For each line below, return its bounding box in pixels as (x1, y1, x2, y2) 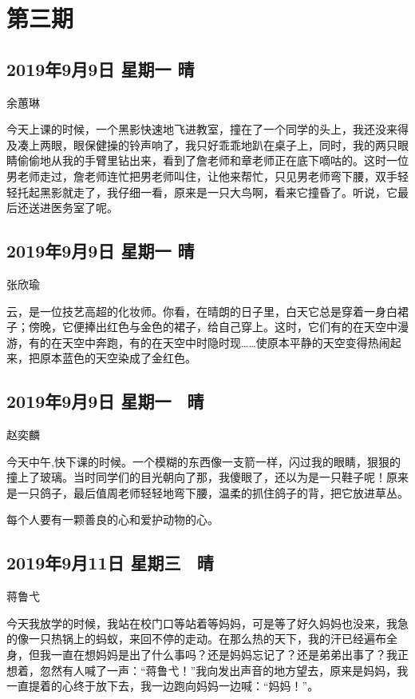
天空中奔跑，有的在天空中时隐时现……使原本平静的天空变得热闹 (61, 334, 390, 350)
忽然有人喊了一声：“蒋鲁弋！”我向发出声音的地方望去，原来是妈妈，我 (39, 661, 409, 678)
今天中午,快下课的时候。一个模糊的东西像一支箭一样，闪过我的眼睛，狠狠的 (6, 453, 401, 469)
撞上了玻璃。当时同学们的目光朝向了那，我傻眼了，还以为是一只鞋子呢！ (6, 469, 386, 485)
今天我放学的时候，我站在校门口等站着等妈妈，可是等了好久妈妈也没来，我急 (6, 614, 409, 631)
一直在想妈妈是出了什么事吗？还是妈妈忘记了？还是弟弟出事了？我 (50, 646, 397, 663)
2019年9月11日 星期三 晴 (6, 550, 214, 575)
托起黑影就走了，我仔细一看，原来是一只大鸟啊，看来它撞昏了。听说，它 (17, 183, 397, 200)
